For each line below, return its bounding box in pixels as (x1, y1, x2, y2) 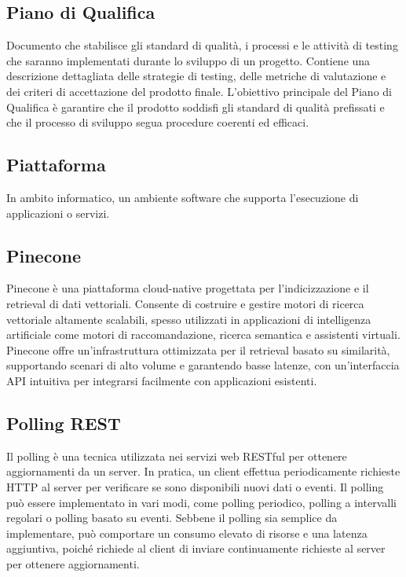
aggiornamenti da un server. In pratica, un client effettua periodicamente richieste (6, 463, 401, 480)
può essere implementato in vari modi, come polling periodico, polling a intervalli (6, 494, 397, 510)
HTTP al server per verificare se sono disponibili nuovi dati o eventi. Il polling (6, 478, 384, 494)
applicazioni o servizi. (6, 204, 110, 221)
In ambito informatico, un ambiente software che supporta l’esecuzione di (6, 189, 359, 205)
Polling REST (6, 410, 121, 435)
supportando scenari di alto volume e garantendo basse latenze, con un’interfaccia (6, 357, 400, 373)
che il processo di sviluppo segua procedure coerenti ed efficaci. (6, 114, 309, 130)
